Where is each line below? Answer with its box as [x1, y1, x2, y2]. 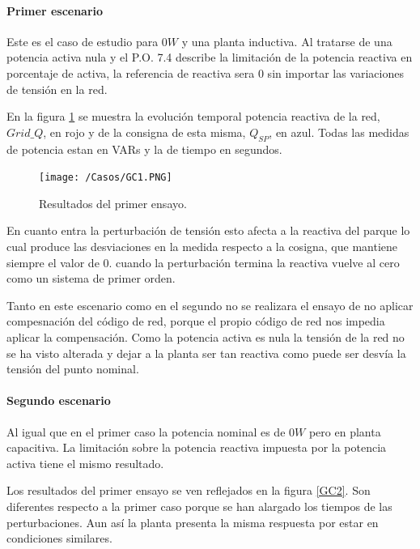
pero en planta [308, 423, 381, 440]
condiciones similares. [6, 530, 112, 547]
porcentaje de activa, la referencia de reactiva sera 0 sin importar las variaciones [6, 64, 404, 81]
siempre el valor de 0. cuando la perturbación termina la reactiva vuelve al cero [6, 253, 400, 270]
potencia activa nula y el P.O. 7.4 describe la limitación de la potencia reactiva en [6, 49, 413, 66]
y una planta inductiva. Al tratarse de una [181, 32, 392, 49]
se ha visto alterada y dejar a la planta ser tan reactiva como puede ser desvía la [6, 344, 406, 361]
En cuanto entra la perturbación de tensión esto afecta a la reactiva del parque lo [6, 222, 410, 239]
